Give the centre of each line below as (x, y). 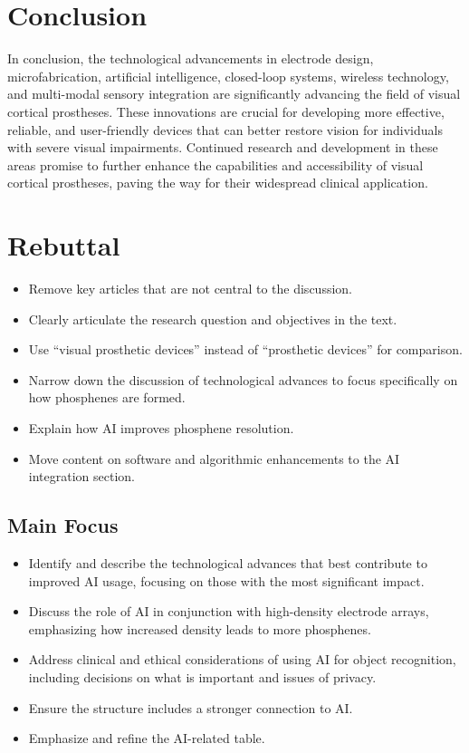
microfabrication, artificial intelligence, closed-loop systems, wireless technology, (228, 76)
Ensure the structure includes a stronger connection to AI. (191, 707)
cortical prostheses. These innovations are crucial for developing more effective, (226, 111)
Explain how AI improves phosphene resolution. (161, 427)
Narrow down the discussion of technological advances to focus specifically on (243, 379)
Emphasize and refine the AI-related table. (147, 738)
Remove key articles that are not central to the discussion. (190, 288)
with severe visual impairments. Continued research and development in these (223, 147)
